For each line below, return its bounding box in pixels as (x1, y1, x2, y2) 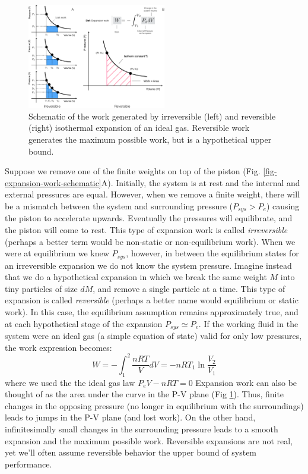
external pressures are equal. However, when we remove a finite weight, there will (5, 188, 300, 200)
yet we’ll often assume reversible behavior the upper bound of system (5, 446, 257, 459)
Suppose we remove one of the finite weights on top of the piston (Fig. (5, 165, 261, 177)
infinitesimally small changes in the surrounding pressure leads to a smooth (5, 422, 278, 435)
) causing (266, 200, 300, 212)
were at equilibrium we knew (5, 247, 109, 259)
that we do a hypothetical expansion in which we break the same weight (5, 271, 267, 283)
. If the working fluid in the (198, 317, 299, 329)
